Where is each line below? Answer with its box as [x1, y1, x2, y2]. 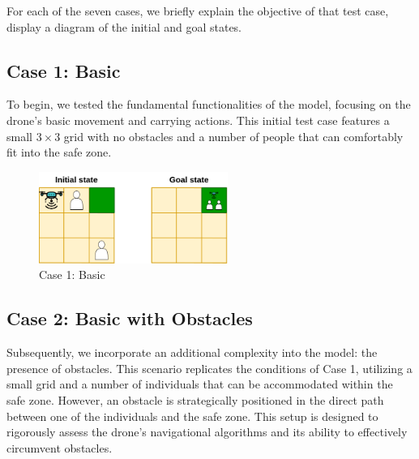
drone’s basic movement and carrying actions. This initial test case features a [6, 111, 390, 128]
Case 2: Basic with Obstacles [6, 306, 253, 331]
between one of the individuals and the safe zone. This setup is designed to [6, 407, 378, 424]
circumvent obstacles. [6, 439, 113, 456]
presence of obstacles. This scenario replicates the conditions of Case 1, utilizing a [6, 359, 413, 376]
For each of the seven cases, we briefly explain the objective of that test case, [6, 2, 389, 19]
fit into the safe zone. [6, 144, 112, 161]
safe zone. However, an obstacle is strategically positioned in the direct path [6, 392, 384, 409]
